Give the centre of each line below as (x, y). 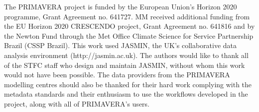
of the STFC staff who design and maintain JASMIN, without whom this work (125, 65)
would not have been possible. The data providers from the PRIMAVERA (117, 75)
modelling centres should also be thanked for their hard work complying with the (128, 84)
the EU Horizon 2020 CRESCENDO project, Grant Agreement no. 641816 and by (129, 26)
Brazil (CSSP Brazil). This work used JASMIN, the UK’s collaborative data (121, 45)
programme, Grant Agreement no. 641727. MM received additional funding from (127, 16)
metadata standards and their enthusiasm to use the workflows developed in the (126, 94)
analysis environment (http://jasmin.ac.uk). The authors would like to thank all (126, 55)
